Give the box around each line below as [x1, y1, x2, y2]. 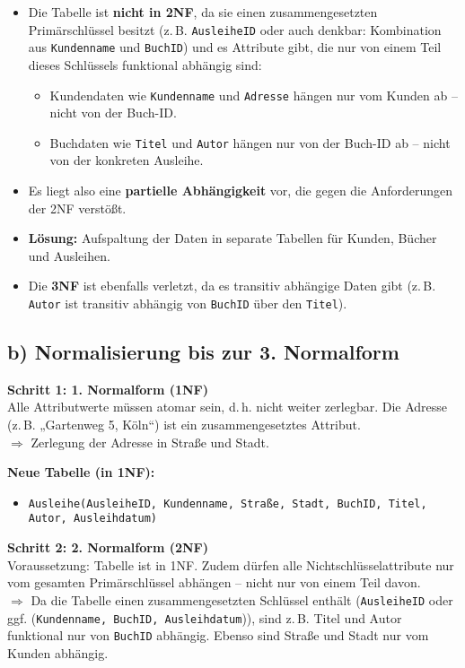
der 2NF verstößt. [28, 198, 127, 217]
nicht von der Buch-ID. [49, 103, 177, 122]
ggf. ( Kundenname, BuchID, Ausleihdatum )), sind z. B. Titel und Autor [7, 608, 402, 627]
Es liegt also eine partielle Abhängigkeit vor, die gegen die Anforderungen [28, 181, 453, 199]
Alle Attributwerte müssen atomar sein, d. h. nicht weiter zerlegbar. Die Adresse [7, 397, 448, 416]
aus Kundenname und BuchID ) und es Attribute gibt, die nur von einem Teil [28, 38, 442, 56]
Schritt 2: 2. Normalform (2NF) [7, 538, 208, 557]
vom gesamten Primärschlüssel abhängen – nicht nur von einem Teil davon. [7, 573, 421, 592]
